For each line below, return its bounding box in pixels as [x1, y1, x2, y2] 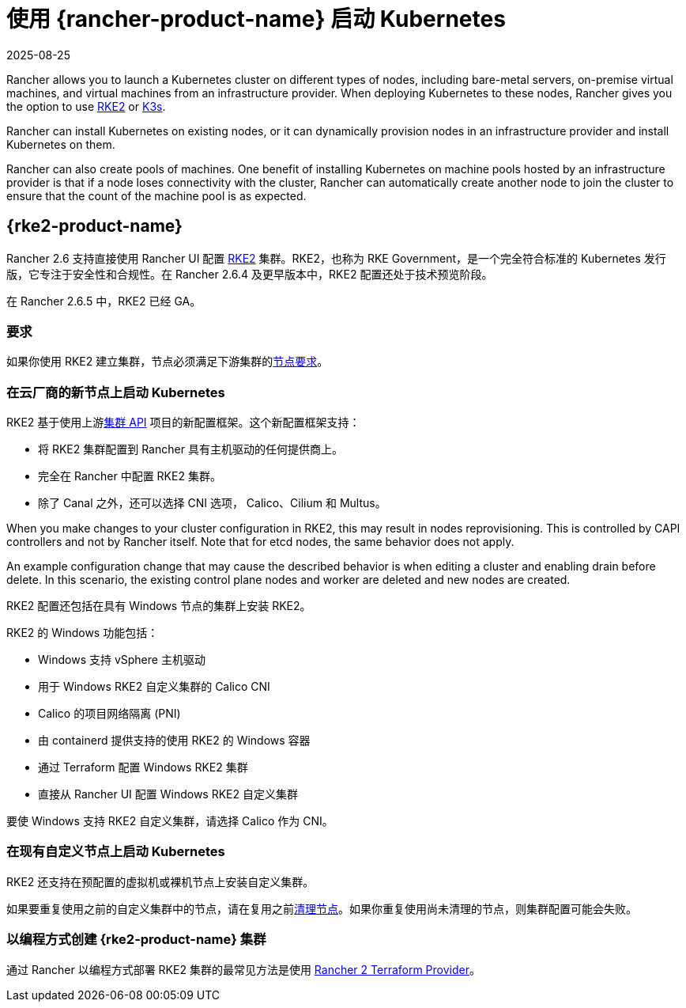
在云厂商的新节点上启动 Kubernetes [6, 384, 225, 400]
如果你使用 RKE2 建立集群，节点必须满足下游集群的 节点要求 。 [6, 354, 329, 369]
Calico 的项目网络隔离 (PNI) [38, 707, 181, 721]
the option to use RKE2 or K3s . [6, 99, 166, 113]
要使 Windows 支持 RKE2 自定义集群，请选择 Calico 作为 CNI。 [6, 814, 334, 828]
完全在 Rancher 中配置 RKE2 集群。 [38, 469, 221, 483]
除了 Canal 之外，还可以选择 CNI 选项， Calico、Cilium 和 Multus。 [38, 496, 386, 510]
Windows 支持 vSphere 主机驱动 [38, 653, 205, 667]
